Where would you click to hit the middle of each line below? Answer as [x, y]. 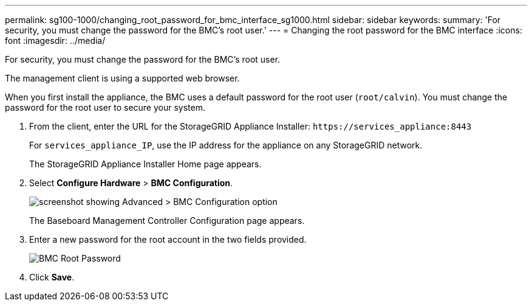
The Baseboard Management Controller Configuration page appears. [167, 221]
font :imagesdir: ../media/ [55, 40]
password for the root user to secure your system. [105, 107]
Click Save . [52, 277]
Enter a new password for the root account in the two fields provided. [168, 239]
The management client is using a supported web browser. [122, 78]
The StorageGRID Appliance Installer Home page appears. [145, 164]
